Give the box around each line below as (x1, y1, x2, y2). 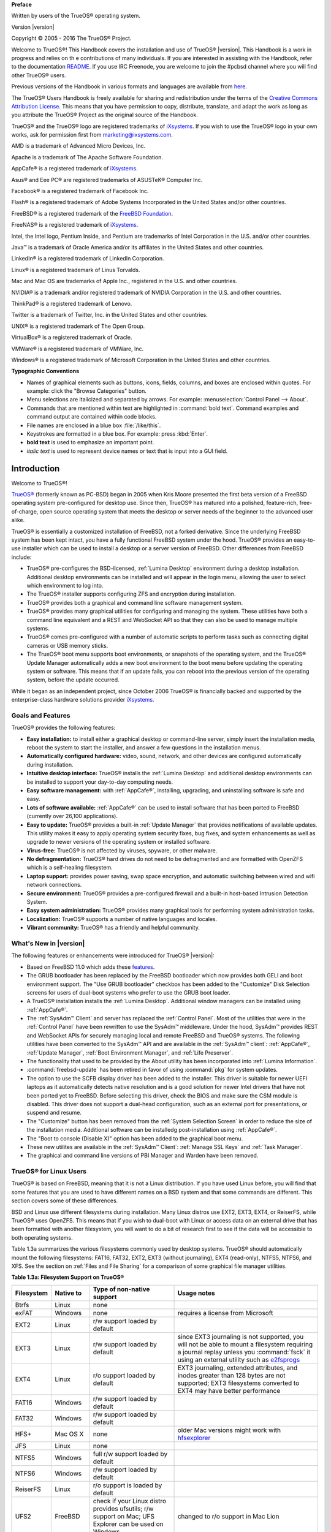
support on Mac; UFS (93, 1512, 155, 1520)
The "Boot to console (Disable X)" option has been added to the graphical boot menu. (26, 1134, 243, 1142)
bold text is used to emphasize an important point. (26, 439, 154, 446)
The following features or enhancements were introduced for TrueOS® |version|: (11, 952, 215, 959)
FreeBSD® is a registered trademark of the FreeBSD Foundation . (11, 210, 173, 217)
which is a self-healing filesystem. (26, 864, 113, 871)
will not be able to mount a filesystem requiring (177, 1340, 313, 1348)
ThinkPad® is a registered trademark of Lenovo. (11, 300, 132, 307)
